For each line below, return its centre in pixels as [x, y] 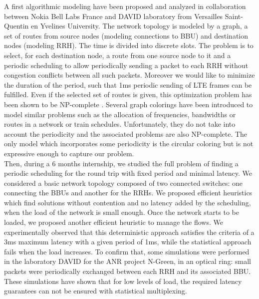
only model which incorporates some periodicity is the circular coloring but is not [129, 143]
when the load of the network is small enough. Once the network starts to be [122, 212]
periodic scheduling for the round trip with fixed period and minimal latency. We [128, 173]
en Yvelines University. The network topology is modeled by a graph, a [139, 26]
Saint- [234, 16]
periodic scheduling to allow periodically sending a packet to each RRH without [126, 65]
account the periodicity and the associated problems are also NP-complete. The [126, 133]
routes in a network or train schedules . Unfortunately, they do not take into [120, 124]
